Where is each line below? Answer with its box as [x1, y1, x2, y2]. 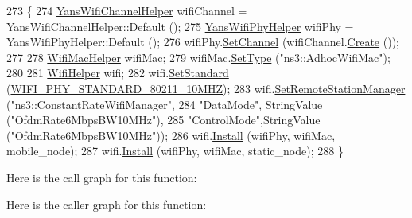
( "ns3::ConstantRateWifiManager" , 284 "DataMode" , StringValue [6, 95, 323, 112]
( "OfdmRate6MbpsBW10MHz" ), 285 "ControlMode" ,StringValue [6, 111, 321, 128]
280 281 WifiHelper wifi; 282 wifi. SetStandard [6, 64, 229, 81]
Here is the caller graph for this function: [6, 196, 207, 212]
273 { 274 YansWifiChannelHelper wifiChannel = [6, 2, 247, 18]
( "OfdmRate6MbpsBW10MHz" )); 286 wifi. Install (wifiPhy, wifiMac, [6, 127, 336, 143]
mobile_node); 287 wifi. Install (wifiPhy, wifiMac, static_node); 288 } [6, 142, 344, 159]
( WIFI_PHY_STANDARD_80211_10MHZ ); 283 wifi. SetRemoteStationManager [6, 80, 406, 96]
